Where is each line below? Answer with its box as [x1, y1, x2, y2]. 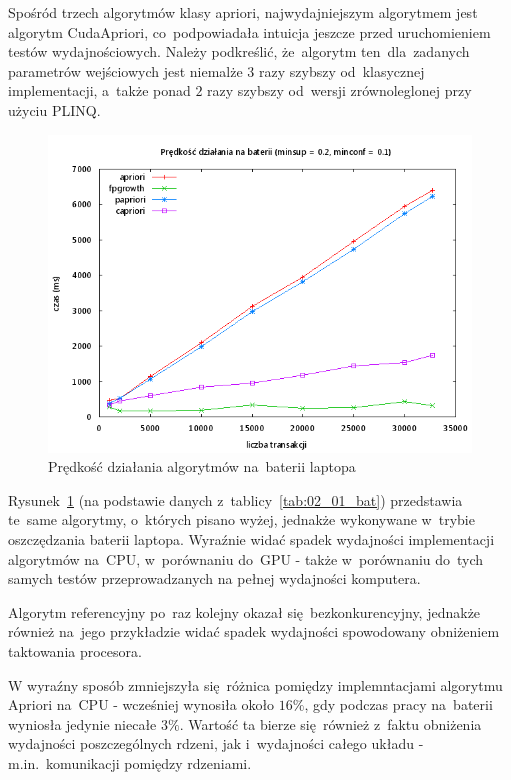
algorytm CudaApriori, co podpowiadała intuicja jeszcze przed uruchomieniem [8, 21, 491, 42]
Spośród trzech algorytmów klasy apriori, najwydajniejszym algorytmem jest [8, 2, 478, 22]
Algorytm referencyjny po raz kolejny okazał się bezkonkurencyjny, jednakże [8, 601, 481, 622]
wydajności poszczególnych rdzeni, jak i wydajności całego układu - [8, 733, 424, 754]
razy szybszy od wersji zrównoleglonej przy [207, 80, 472, 101]
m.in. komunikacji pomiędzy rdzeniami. [8, 752, 252, 773]
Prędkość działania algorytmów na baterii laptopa [48, 456, 356, 477]
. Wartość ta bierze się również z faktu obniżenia [179, 713, 482, 734]
